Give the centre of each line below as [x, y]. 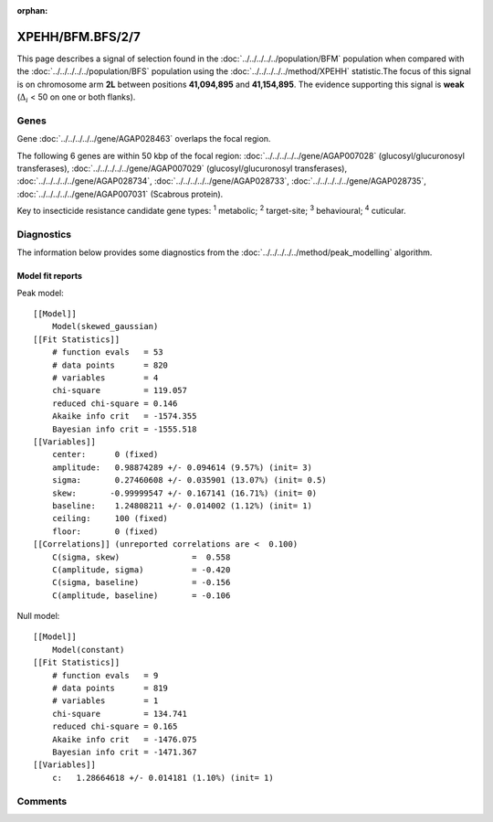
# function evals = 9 [105, 675]
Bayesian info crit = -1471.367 [124, 752]
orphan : [32, 11]
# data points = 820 [110, 365]
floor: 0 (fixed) [105, 531]
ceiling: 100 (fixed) [110, 518]
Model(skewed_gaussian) [105, 326]
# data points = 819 [110, 689]
